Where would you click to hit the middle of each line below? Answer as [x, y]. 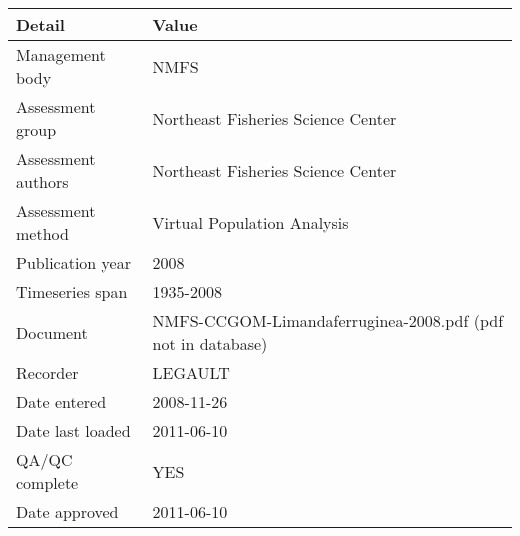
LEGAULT [191, 372]
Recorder [47, 372]
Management [61, 54]
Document [52, 332]
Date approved [67, 511]
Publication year [73, 262]
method [42, 233]
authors [42, 181]
